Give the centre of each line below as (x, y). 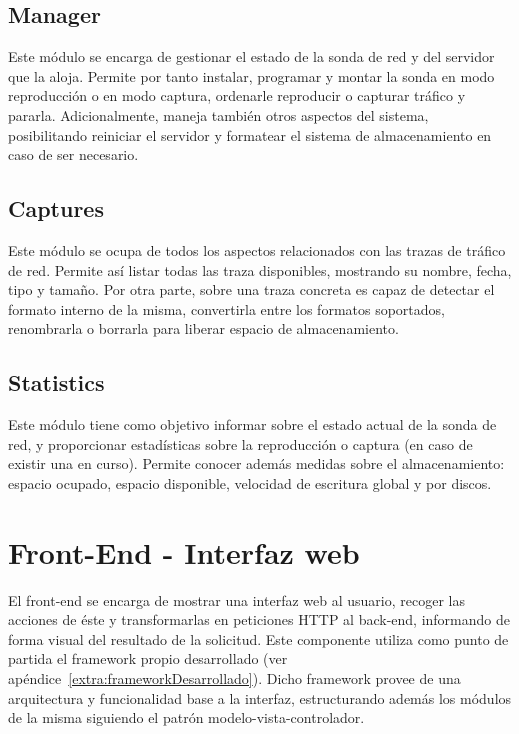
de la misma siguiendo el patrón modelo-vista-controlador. (186, 717)
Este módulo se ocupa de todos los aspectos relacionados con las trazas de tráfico (257, 249)
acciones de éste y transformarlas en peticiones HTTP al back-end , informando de (259, 619)
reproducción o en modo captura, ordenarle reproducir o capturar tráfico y (237, 95)
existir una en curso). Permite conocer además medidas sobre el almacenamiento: (256, 463)
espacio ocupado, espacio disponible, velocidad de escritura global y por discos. (250, 482)
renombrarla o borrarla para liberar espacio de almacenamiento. (203, 328)
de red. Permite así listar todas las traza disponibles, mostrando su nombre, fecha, (260, 269)
